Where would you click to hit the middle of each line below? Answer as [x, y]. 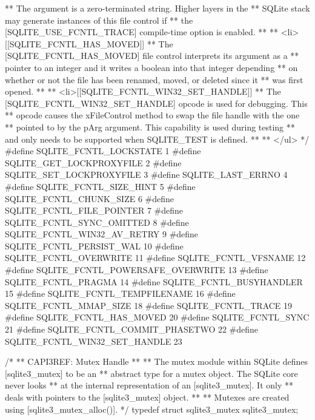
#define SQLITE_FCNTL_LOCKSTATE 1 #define [103, 151]
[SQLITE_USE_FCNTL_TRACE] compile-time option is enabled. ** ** [141, 32]
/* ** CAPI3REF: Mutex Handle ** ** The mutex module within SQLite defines [156, 361]
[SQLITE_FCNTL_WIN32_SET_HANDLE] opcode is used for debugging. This [156, 103]
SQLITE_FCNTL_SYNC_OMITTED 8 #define [97, 222]
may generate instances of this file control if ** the [99, 20]
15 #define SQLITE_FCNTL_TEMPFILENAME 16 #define [120, 293]
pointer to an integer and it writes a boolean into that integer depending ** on [151, 67]
